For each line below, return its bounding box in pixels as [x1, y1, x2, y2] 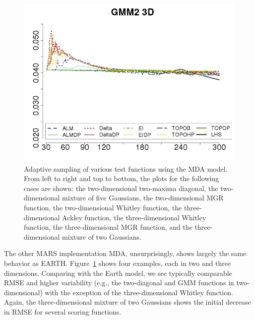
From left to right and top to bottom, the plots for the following [24, 173, 219, 184]
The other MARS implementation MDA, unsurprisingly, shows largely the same [4, 248, 247, 258]
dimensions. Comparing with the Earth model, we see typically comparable [4, 267, 232, 278]
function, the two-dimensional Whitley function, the [24, 202, 182, 212]
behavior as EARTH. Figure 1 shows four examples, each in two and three [4, 257, 231, 268]
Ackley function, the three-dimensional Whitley [62, 212, 206, 222]
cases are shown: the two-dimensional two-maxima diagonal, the [24, 183, 218, 193]
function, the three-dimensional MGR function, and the [24, 222, 192, 232]
